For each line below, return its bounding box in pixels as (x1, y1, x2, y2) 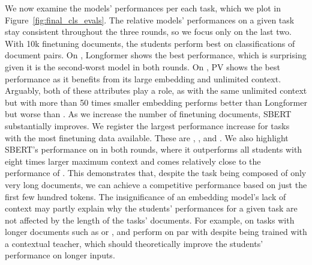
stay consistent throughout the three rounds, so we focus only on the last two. (5, 25, 292, 38)
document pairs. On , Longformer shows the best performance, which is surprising (5, 49, 307, 61)
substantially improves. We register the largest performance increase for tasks (5, 119, 290, 132)
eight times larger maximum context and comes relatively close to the (5, 154, 261, 167)
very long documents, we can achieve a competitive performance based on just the (5, 178, 307, 190)
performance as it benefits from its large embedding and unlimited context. (5, 72, 281, 85)
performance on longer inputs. (5, 249, 115, 261)
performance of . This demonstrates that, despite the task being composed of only (5, 166, 307, 179)
